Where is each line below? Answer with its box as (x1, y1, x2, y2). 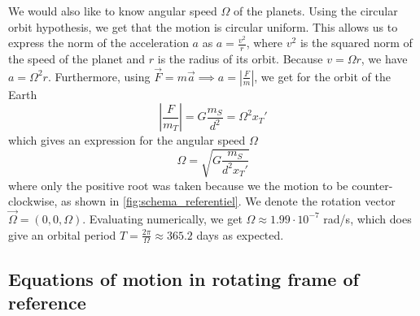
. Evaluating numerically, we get (82, 210, 243, 227)
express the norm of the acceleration (8, 34, 189, 51)
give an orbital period (8, 226, 116, 243)
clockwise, (8, 193, 58, 210)
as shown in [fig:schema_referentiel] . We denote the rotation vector (61, 193, 396, 210)
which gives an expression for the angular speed (8, 132, 246, 149)
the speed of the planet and (8, 50, 146, 67)
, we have (361, 50, 408, 67)
